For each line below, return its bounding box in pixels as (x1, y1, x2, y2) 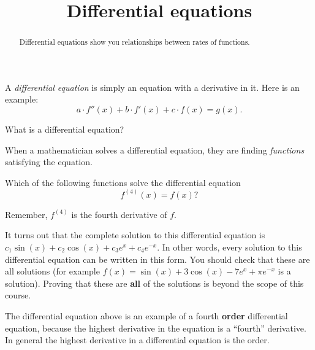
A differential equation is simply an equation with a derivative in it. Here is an (5, 80, 300, 93)
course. (5, 289, 31, 301)
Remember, (5, 208, 48, 220)
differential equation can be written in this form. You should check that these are (5, 252, 310, 265)
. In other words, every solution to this (157, 241, 302, 254)
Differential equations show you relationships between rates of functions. (19, 37, 250, 47)
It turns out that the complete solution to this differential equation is (5, 228, 265, 241)
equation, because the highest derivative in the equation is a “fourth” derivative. (5, 321, 306, 334)
